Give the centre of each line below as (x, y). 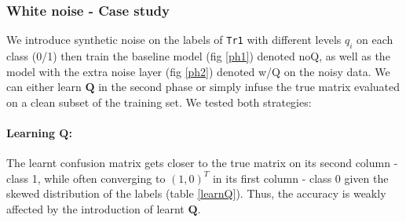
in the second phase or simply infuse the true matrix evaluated (249, 87)
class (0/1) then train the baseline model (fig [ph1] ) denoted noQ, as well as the (198, 56)
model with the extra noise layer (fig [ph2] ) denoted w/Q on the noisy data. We (198, 71)
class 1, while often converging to (86, 178)
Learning (31, 132)
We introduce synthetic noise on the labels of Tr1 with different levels (174, 40)
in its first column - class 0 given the (300, 178)
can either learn (44, 87)
